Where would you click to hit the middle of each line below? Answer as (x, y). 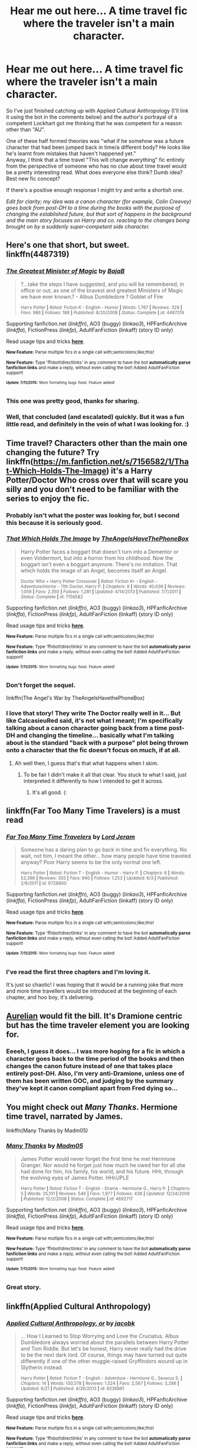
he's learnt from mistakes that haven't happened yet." (71, 153)
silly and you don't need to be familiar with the (92, 489)
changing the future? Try (53, 453)
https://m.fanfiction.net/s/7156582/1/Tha (111, 462)
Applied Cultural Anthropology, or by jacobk (71, 1323)
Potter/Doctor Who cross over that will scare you (97, 480)
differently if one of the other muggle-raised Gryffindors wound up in (104, 1361)
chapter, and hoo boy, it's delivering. (50, 997)
